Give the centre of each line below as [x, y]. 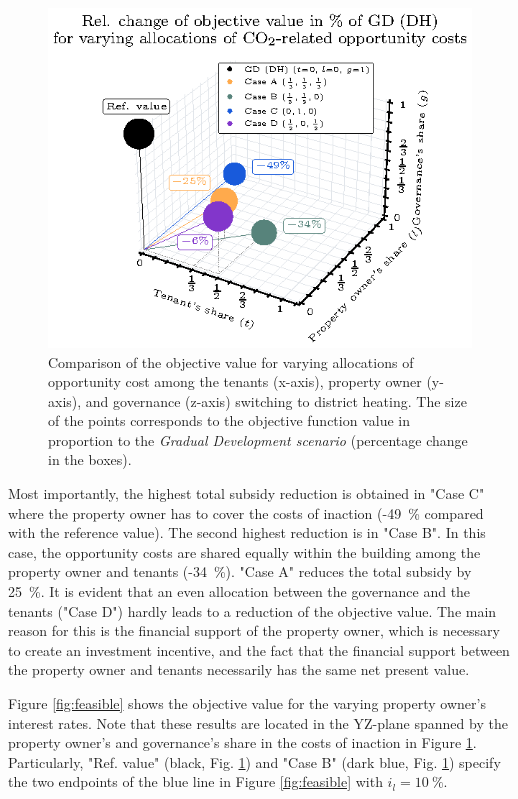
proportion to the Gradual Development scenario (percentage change [258, 439]
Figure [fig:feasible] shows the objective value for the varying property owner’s [247, 703]
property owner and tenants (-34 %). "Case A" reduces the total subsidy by [240, 571]
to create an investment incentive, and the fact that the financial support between [259, 649]
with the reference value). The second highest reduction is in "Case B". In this [247, 532]
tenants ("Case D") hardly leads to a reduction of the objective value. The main [252, 610]
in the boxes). [90, 459]
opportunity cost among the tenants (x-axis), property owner [235, 381]
